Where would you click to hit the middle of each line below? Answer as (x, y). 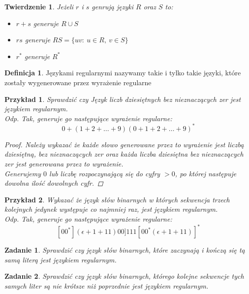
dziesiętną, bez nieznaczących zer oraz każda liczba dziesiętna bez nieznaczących (124, 154)
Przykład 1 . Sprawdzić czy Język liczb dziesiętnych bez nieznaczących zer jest (123, 99)
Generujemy (23, 173)
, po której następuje (206, 173)
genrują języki (112, 6)
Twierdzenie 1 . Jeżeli (39, 6)
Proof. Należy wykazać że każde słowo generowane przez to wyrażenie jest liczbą (124, 144)
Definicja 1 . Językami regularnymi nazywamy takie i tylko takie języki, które (123, 73)
